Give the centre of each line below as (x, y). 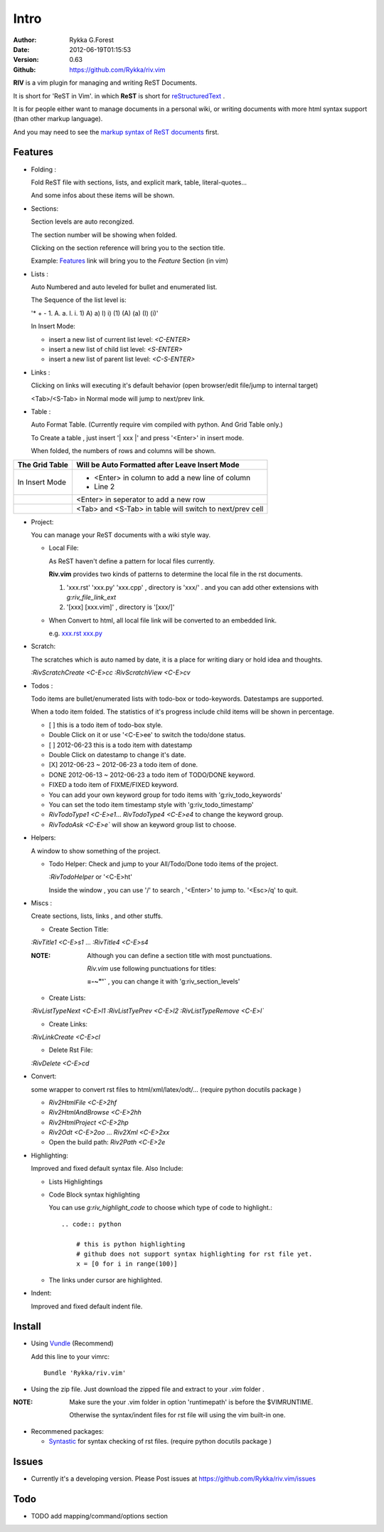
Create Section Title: (79, 929)
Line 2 (104, 486)
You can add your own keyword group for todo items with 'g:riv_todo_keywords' (166, 795)
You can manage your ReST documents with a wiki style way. (121, 535)
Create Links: (68, 1024)
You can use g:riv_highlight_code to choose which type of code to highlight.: (161, 1208)
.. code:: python (91, 1224)
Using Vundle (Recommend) (72, 1343)
